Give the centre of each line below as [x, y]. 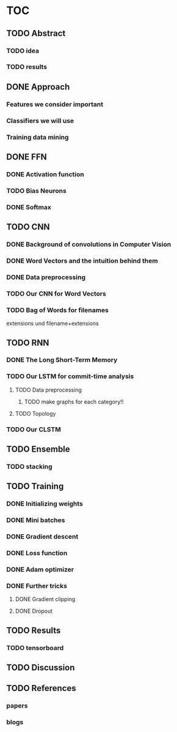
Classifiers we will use [40, 121]
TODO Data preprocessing [49, 390]
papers [17, 706]
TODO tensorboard [35, 648]
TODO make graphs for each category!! [74, 401]
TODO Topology [35, 413]
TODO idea [23, 51]
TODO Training [35, 486]
